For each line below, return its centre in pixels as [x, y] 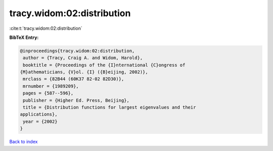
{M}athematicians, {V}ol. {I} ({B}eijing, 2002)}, [84, 72]
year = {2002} [40, 121]
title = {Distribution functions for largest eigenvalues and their [109, 108]
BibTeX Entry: [24, 37]
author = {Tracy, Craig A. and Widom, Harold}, [83, 58]
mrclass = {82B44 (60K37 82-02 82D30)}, [74, 79]
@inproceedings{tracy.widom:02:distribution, [77, 51]
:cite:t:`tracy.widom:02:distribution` [46, 28]
